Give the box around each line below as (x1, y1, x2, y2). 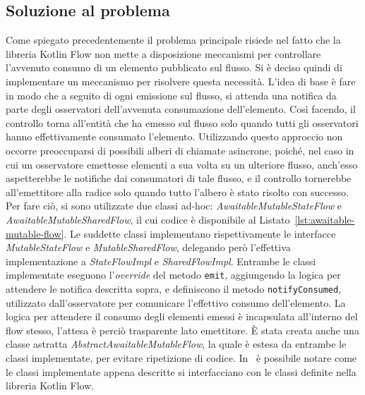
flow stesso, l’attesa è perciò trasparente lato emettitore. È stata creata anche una (6, 322, 359, 337)
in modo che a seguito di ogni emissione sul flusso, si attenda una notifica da (6, 87, 337, 102)
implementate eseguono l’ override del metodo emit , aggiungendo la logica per (6, 267, 341, 282)
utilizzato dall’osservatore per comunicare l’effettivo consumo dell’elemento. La (6, 295, 346, 310)
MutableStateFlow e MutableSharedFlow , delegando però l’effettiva (6, 240, 291, 255)
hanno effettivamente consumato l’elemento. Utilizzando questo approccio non (6, 129, 343, 144)
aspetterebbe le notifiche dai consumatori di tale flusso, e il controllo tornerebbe (6, 171, 352, 186)
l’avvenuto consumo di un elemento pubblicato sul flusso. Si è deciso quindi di (6, 60, 342, 75)
